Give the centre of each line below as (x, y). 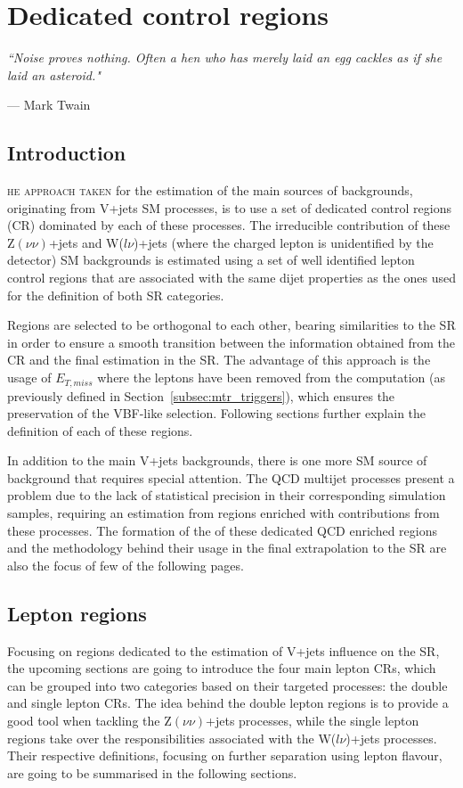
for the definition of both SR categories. (116, 295)
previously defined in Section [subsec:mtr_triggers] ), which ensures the (201, 395)
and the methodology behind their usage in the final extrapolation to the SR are (227, 548)
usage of (29, 378)
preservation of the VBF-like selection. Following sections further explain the (217, 413)
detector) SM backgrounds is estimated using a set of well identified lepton (211, 260)
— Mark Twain (49, 105)
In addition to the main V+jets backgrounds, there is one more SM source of (217, 460)
